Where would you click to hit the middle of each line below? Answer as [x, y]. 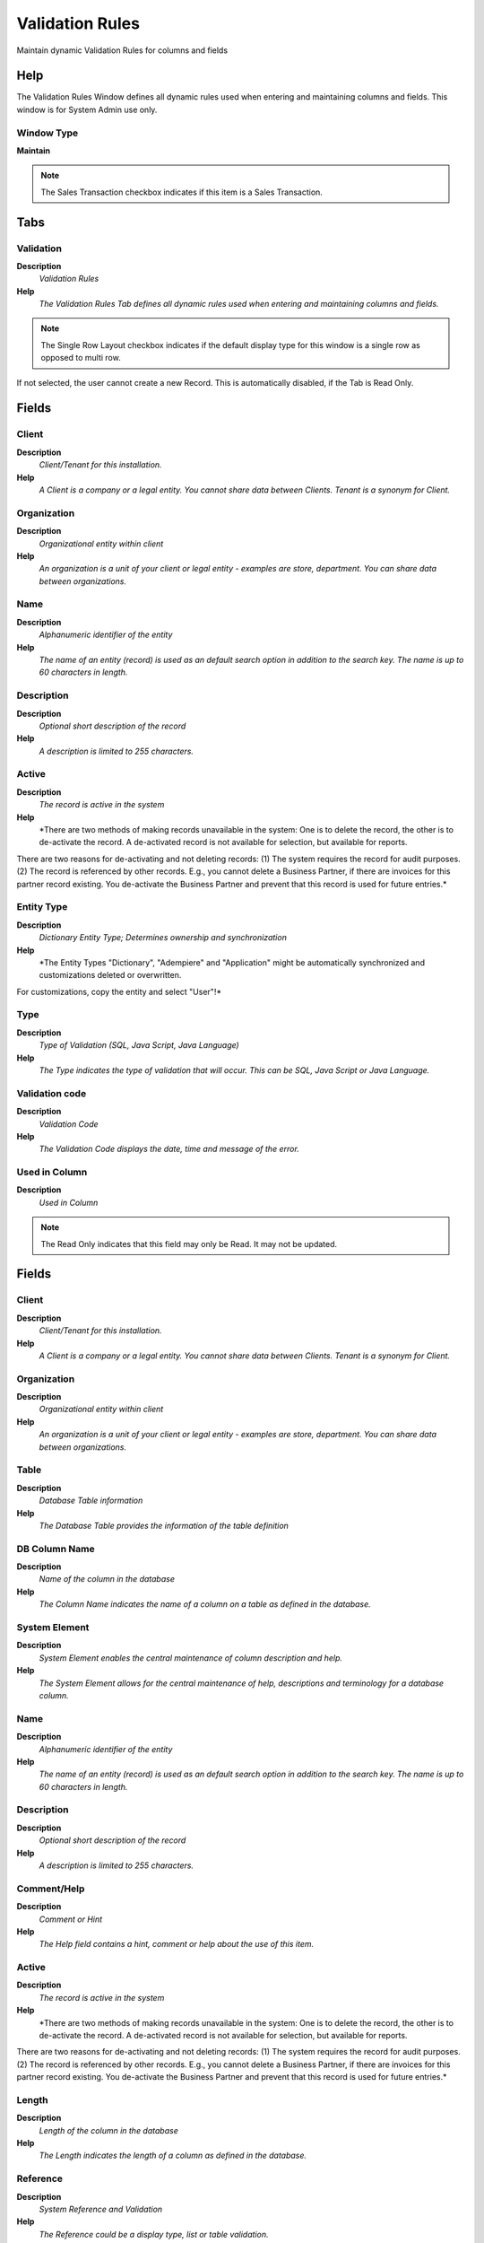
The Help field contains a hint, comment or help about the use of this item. [176, 1944]
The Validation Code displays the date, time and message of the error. [169, 1149]
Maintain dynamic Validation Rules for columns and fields [122, 50]
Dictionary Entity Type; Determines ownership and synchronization [163, 938]
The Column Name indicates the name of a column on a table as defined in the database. [205, 1604]
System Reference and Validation [101, 2209]
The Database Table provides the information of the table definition [164, 1525]
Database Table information [91, 1501]
